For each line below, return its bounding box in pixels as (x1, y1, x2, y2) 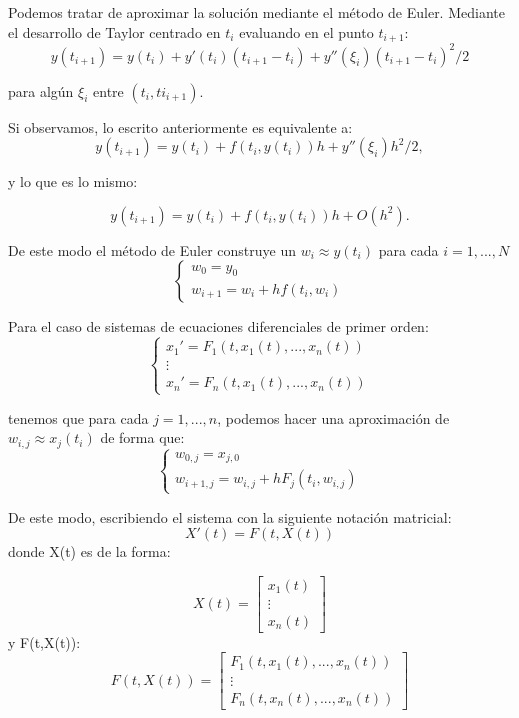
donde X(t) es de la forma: (8, 541, 171, 562)
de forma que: (100, 427, 185, 448)
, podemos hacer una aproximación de (217, 407, 450, 428)
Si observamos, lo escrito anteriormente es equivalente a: (8, 116, 353, 137)
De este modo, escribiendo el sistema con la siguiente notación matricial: (8, 506, 452, 527)
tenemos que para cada (8, 407, 149, 428)
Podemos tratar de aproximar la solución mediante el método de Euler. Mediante (8, 2, 505, 22)
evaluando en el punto (239, 21, 374, 42)
